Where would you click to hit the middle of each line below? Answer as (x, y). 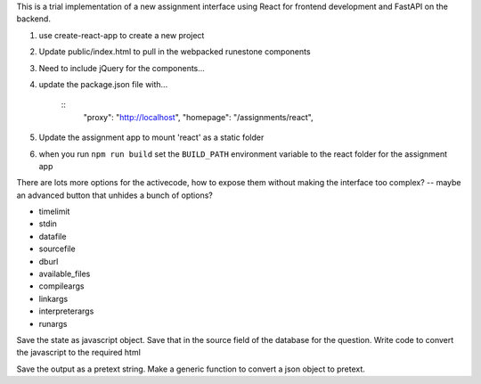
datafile (53, 236)
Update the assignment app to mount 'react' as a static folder (151, 137)
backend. (33, 19)
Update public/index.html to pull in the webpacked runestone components (175, 52)
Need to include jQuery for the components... (122, 68)
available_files (65, 274)
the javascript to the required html (79, 353)
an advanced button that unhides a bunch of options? (114, 195)
